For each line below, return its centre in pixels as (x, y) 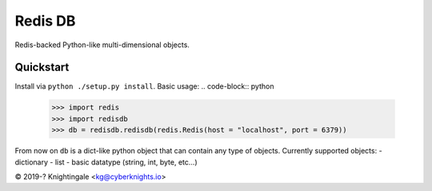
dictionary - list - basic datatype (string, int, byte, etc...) (106, 162)
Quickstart (42, 68)
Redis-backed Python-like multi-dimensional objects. (102, 45)
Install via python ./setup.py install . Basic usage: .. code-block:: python (144, 86)
